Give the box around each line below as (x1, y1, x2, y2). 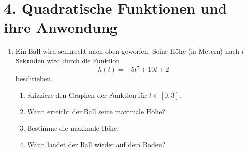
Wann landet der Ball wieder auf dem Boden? (27, 139, 165, 150)
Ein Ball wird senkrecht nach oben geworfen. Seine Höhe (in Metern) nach (15, 46, 240, 56)
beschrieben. (15, 73, 53, 83)
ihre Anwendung (4, 17, 118, 37)
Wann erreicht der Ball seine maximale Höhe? (27, 106, 165, 117)
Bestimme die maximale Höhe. (27, 122, 119, 133)
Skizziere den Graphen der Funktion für (27, 90, 147, 100)
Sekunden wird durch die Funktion (15, 55, 120, 65)
